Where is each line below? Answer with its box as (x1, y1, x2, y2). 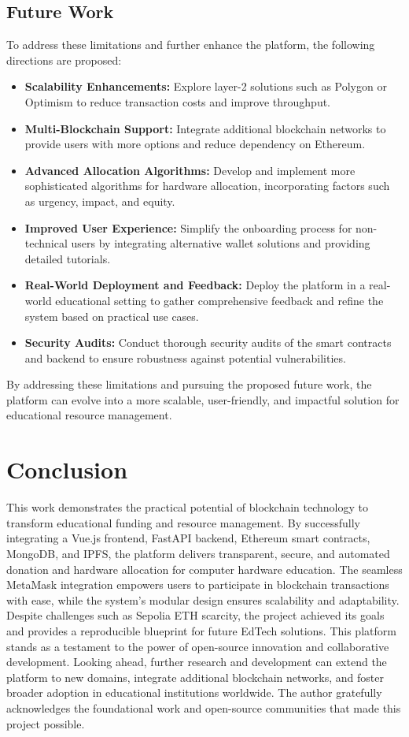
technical (24, 235, 68, 251)
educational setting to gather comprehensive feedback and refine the (55, 292, 384, 308)
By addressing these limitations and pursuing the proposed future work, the (6, 376, 372, 393)
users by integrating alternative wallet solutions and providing (71, 235, 370, 251)
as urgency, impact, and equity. (24, 192, 175, 209)
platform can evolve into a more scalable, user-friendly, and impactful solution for (6, 391, 400, 408)
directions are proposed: (6, 51, 122, 68)
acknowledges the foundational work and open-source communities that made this (6, 699, 401, 716)
